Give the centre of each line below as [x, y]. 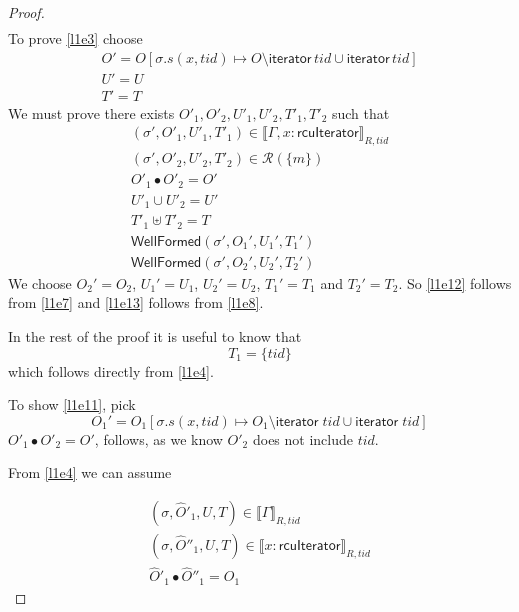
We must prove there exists [91, 112]
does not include [302, 438]
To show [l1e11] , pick [72, 404]
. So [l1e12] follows [455, 282]
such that [360, 112]
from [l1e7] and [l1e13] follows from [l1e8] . [136, 302]
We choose [40, 282]
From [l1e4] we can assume [90, 472]
